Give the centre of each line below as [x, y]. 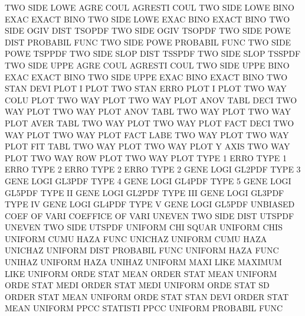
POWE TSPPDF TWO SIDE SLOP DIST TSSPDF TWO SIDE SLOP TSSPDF [153, 53]
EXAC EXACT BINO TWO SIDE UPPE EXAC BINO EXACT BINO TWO [146, 76]
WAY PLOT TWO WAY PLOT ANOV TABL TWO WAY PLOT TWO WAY [148, 111]
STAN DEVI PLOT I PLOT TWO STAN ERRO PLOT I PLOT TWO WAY [146, 88]
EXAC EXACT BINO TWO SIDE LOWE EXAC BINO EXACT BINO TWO [147, 19]
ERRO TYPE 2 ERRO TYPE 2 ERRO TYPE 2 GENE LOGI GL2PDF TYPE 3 [153, 169]
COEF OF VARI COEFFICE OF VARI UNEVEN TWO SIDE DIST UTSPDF [150, 215]
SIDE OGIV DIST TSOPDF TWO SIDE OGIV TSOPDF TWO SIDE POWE [148, 30]
